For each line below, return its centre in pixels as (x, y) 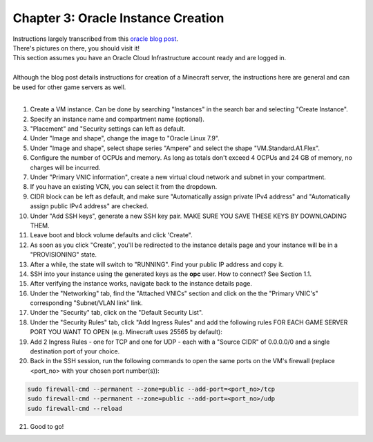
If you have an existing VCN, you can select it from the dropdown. (124, 187)
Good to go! (47, 426)
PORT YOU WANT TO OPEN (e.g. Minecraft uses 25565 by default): (126, 332)
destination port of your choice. (75, 351)
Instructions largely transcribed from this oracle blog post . (96, 39)
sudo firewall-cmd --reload (75, 408)
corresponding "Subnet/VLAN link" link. (86, 303)
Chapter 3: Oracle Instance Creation (118, 18)
